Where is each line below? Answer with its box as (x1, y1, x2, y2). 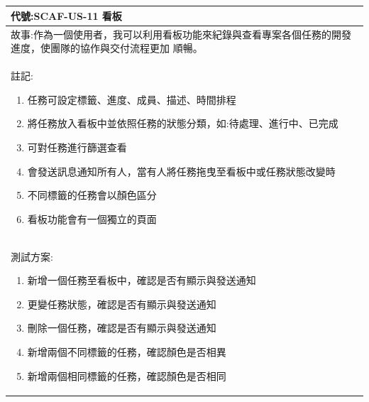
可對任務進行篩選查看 (27, 139, 127, 154)
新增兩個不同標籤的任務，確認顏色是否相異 (27, 344, 226, 359)
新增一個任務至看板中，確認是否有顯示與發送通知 (27, 273, 256, 288)
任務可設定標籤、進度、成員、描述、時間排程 (27, 92, 236, 107)
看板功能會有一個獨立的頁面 (27, 211, 157, 226)
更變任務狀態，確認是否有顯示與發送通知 (27, 296, 216, 311)
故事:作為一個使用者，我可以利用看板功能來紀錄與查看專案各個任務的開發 (11, 26, 351, 41)
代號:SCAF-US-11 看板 (11, 8, 122, 23)
